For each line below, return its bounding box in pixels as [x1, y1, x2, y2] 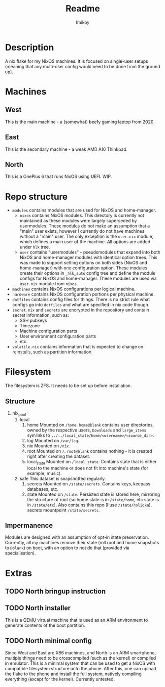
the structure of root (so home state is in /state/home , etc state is [27, 496, 159, 502]
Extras [5, 567, 32, 579]
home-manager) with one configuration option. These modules [19, 265, 148, 271]
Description [5, 42, 54, 53]
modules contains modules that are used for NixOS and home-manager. [12, 207, 157, 213]
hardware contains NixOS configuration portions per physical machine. [12, 291, 155, 297]
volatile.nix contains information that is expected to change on [12, 344, 144, 350]
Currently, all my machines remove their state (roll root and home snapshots [5, 540, 159, 546]
